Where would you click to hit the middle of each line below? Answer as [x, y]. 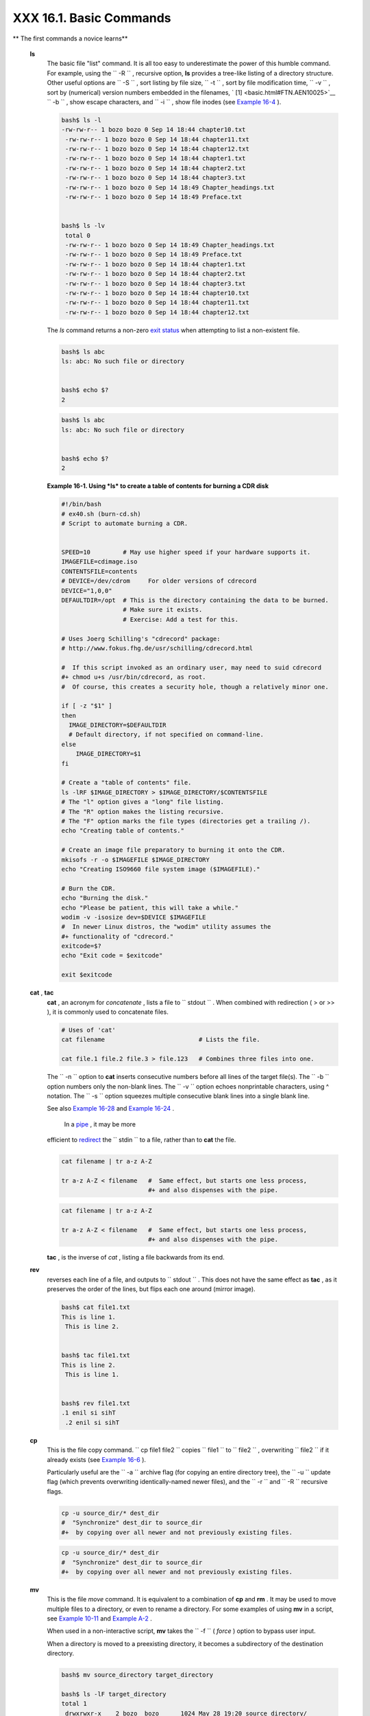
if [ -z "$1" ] [87, 706]
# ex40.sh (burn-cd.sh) [101, 514]
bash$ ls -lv [83, 226]
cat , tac [42, 993]
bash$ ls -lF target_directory [114, 1694]
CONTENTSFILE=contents [99, 571]
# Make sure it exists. [162, 610]
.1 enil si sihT [89, 1413]
